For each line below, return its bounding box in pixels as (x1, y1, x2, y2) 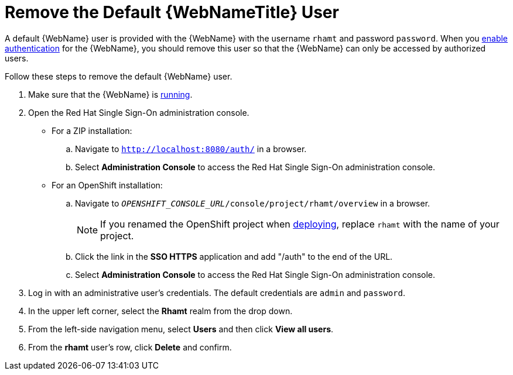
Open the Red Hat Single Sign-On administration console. (28, 107, 249, 118)
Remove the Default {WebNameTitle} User (5, 2, 339, 22)
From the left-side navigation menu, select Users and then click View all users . (28, 324, 334, 334)
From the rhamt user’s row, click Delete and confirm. (28, 342, 232, 352)
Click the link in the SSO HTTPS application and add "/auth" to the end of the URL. (75, 251, 393, 262)
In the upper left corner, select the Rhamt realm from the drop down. (28, 305, 293, 316)
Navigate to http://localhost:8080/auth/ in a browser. (75, 143, 307, 154)
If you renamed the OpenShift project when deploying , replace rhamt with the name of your (100, 218, 500, 230)
